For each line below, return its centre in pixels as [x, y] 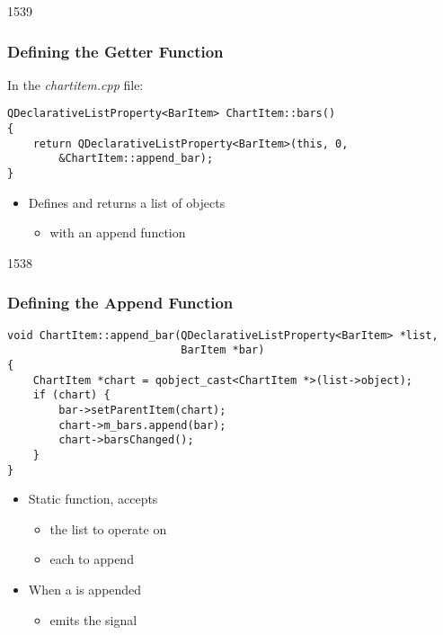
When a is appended [85, 590]
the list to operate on [108, 528]
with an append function [118, 233]
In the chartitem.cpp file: [75, 84]
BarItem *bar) [223, 350]
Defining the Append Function [120, 303]
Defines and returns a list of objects [127, 202]
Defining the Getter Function [115, 51]
